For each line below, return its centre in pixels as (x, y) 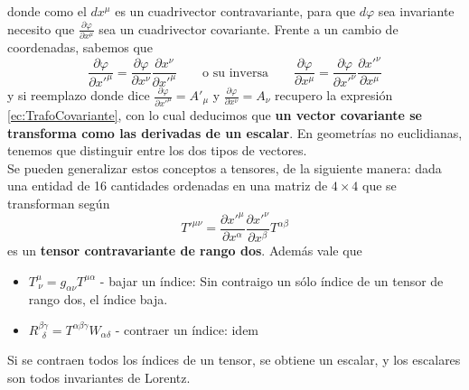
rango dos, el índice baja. (98, 299)
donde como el (47, 11)
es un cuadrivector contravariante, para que (235, 11)
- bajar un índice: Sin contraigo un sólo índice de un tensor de (272, 280)
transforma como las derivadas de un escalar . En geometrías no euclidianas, (235, 132)
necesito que (41, 28)
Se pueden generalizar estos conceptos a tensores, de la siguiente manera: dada (225, 167)
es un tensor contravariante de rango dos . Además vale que (185, 250)
